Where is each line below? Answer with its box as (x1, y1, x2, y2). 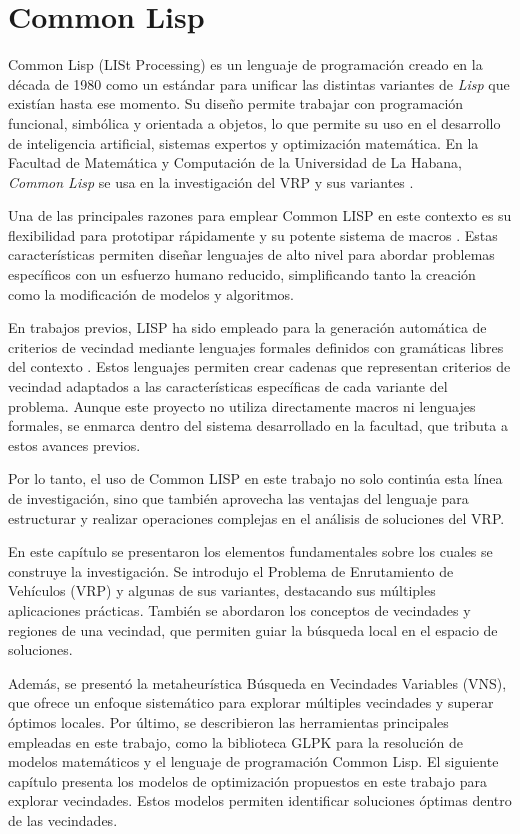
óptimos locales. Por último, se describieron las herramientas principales (8, 711, 449, 732)
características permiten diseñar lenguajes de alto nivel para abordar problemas (8, 244, 495, 265)
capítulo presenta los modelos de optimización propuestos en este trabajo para (8, 770, 487, 791)
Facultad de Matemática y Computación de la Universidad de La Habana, (8, 152, 462, 173)
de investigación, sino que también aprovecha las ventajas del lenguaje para (8, 488, 469, 508)
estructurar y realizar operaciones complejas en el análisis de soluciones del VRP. (8, 507, 505, 528)
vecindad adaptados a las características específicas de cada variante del (8, 376, 448, 397)
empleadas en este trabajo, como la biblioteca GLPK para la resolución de (8, 731, 464, 752)
